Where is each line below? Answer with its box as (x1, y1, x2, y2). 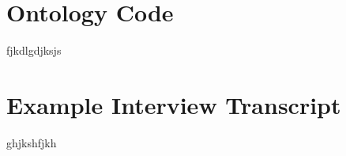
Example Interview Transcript (6, 88, 341, 120)
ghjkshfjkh (6, 134, 57, 150)
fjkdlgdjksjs (6, 42, 62, 59)
